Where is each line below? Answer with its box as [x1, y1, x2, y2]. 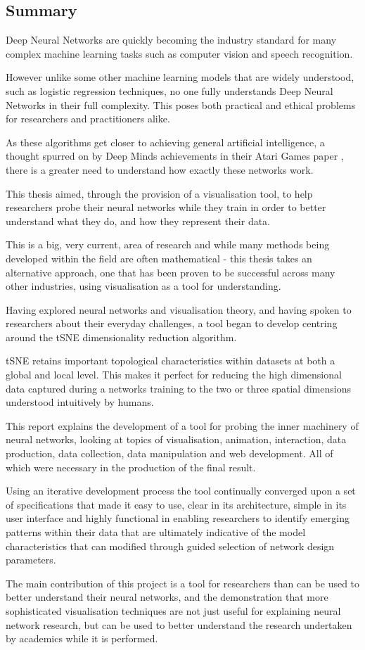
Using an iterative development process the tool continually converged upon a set [6, 483, 356, 498]
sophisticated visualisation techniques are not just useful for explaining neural [6, 603, 341, 618]
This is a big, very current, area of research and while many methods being [6, 237, 330, 252]
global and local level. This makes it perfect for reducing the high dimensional [6, 367, 342, 382]
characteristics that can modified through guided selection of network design [6, 538, 335, 553]
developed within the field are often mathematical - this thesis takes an [6, 250, 312, 265]
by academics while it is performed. [6, 631, 158, 646]
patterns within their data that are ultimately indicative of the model [6, 525, 306, 540]
